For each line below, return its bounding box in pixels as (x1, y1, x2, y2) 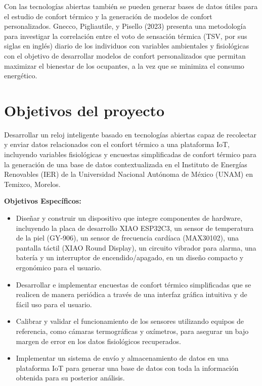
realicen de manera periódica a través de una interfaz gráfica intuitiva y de (16, 289, 247, 300)
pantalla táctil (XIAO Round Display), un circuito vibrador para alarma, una (16, 242, 256, 253)
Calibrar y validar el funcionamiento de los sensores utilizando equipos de (16, 316, 244, 326)
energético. (4, 70, 37, 81)
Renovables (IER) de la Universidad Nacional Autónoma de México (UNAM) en (4, 169, 253, 179)
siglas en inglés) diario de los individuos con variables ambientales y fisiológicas (4, 40, 249, 51)
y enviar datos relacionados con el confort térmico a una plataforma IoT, (4, 139, 230, 150)
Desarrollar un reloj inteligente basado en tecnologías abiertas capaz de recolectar (4, 129, 256, 139)
